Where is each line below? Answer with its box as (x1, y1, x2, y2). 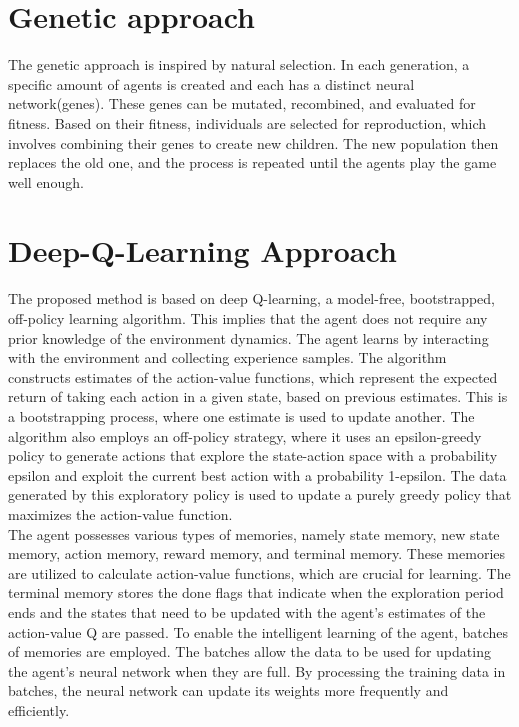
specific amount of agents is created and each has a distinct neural (8, 73, 415, 94)
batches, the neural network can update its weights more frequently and (8, 680, 449, 701)
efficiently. (8, 699, 70, 720)
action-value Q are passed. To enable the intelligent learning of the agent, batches (8, 621, 509, 642)
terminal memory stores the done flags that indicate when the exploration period (8, 582, 504, 603)
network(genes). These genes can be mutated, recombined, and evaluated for (8, 93, 476, 114)
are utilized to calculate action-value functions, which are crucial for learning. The (8, 562, 511, 583)
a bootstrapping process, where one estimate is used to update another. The (8, 405, 475, 426)
